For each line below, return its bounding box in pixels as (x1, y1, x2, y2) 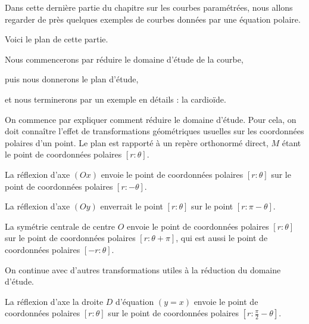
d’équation (116, 295, 154, 307)
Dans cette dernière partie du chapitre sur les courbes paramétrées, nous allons (5, 1, 293, 13)
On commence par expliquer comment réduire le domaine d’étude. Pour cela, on (5, 113, 296, 125)
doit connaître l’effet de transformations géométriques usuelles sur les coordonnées (5, 125, 304, 137)
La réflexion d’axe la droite (5, 295, 104, 307)
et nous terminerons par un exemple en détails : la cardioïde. (5, 92, 226, 105)
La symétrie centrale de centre (5, 220, 116, 232)
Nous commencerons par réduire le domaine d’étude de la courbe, (5, 53, 244, 65)
